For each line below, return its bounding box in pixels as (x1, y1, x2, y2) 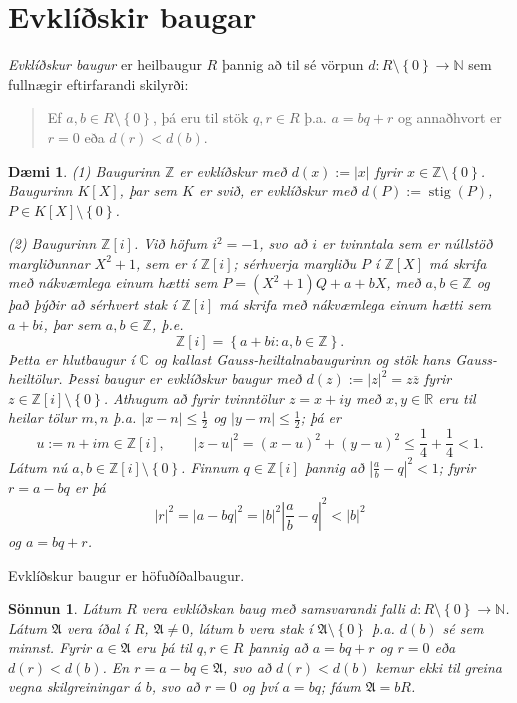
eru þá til (135, 637, 192, 658)
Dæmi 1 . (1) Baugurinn (8, 160, 160, 181)
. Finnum (181, 456, 239, 477)
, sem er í (136, 252, 196, 273)
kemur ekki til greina (375, 656, 502, 677)
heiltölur (8, 368, 59, 389)
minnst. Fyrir (8, 637, 92, 658)
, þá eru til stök (152, 107, 249, 128)
